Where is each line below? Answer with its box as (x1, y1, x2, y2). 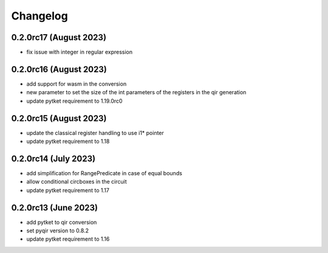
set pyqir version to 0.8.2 (26, 227, 89, 234)
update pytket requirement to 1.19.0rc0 (26, 97, 123, 105)
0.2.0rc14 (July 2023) (11, 153, 96, 164)
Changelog (11, 9, 68, 23)
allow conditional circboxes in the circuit (26, 178, 127, 185)
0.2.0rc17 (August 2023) (11, 32, 106, 43)
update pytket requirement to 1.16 (26, 235, 110, 243)
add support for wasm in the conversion (26, 80, 127, 88)
